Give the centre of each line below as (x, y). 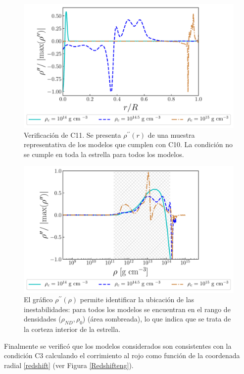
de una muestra (171, 134)
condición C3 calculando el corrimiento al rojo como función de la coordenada (122, 355)
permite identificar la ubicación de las (137, 299)
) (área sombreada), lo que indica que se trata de (157, 319)
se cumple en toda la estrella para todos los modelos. (104, 154)
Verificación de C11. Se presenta (73, 134)
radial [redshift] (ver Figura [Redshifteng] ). (69, 365)
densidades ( (43, 319)
